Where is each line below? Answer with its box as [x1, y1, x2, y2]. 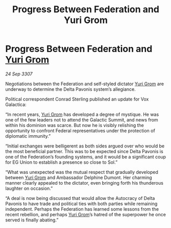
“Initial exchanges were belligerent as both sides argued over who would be [5, 143, 165, 149]
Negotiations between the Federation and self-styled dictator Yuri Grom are [5, 81, 164, 87]
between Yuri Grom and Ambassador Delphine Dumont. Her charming [5, 174, 152, 181]
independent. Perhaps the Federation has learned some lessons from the [5, 206, 159, 212]
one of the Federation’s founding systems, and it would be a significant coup [5, 154, 166, 160]
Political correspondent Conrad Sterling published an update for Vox [5, 96, 149, 102]
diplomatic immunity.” [5, 133, 51, 139]
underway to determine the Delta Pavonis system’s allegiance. [5, 86, 136, 92]
